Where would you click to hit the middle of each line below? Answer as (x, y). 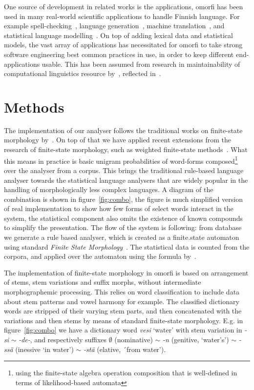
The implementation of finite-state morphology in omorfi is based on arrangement (126, 272)
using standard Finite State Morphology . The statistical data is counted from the (127, 246)
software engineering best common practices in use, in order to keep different (119, 54)
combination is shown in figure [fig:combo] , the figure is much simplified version (123, 199)
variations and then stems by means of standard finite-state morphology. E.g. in (124, 320)
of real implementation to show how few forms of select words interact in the (119, 208)
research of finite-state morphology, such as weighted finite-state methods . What (126, 149)
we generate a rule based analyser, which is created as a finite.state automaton (122, 237)
